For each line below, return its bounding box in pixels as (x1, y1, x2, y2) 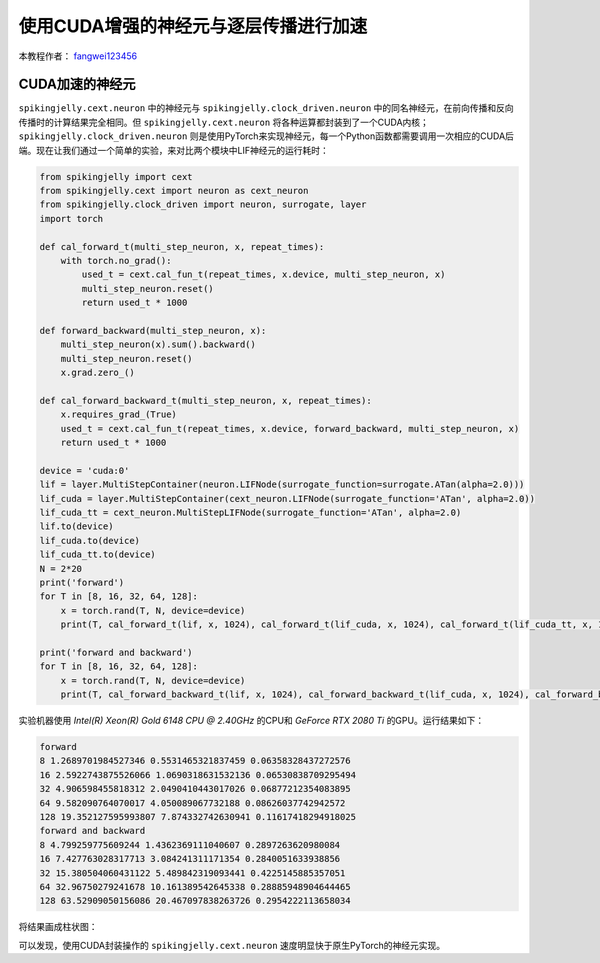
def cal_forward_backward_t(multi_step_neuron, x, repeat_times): (39, 395, 372, 406)
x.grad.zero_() (60, 367, 135, 379)
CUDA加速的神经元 (18, 76, 136, 93)
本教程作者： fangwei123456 (18, 50, 138, 62)
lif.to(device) (39, 521, 114, 532)
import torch (39, 213, 104, 224)
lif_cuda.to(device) (39, 535, 140, 546)
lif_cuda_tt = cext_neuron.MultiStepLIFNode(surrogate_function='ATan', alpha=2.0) (39, 506, 462, 518)
